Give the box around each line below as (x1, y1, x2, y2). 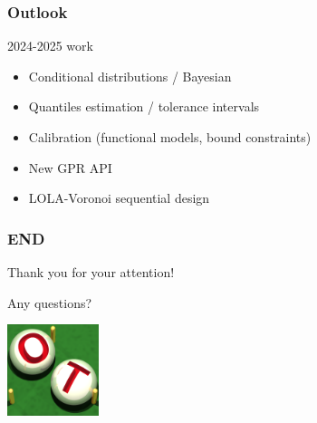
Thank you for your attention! (7, 263, 175, 281)
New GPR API (28, 158, 112, 177)
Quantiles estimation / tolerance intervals (28, 97, 260, 116)
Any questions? (7, 293, 92, 312)
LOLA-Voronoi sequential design (28, 188, 210, 207)
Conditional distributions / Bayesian (28, 66, 232, 85)
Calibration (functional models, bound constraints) (28, 128, 312, 146)
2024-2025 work (7, 36, 93, 55)
